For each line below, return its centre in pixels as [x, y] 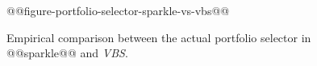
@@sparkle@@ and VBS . [67, 53]
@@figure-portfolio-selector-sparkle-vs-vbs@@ [118, 10]
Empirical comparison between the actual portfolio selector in [159, 37]
